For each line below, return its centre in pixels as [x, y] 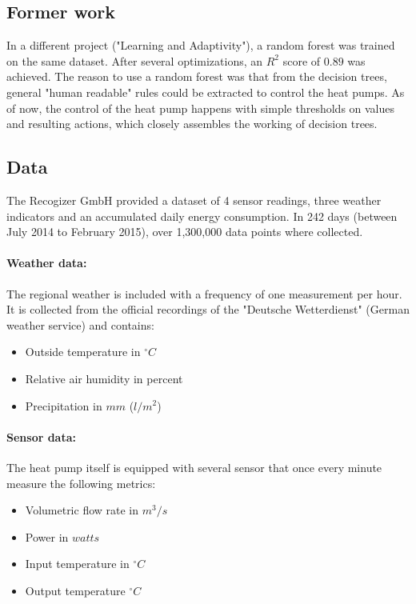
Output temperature [75, 590]
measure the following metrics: [81, 483]
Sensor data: [41, 436]
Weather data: [47, 263]
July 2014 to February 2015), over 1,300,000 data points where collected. [185, 232]
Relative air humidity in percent [104, 378]
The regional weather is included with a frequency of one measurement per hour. [204, 293]
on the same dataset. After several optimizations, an [135, 60]
